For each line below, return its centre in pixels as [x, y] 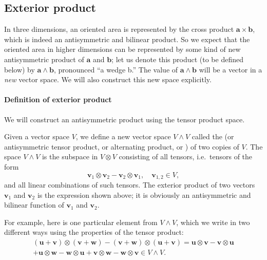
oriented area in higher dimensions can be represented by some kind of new [122, 49]
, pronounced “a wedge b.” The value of [116, 69]
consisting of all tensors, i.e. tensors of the [186, 156]
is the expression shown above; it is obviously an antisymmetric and [144, 194]
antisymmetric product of [44, 59]
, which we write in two [213, 222]
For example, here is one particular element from [81, 222]
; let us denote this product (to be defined [177, 59]
